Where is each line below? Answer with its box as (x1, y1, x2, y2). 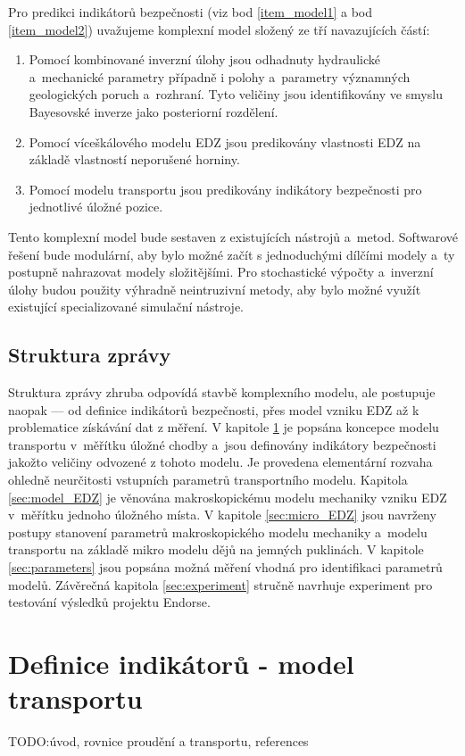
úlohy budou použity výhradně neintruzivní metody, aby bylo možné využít (8, 279, 421, 298)
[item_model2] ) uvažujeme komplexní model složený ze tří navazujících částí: (8, 20, 430, 38)
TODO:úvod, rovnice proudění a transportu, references (8, 732, 309, 751)
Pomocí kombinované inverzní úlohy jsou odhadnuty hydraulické (29, 50, 380, 69)
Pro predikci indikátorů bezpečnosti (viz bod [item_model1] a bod (8, 3, 373, 21)
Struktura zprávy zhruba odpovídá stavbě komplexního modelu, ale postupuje (8, 383, 436, 402)
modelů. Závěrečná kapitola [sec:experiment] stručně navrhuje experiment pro (8, 575, 433, 594)
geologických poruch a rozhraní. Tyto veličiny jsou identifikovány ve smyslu (29, 85, 443, 104)
